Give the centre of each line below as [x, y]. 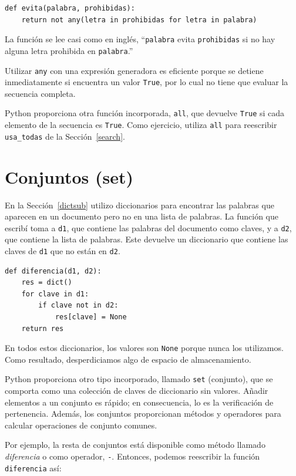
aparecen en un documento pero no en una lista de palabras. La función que [142, 216]
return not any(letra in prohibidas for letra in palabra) [139, 20]
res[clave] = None [91, 317]
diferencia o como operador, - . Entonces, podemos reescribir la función [132, 456]
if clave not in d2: [78, 305]
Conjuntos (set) [69, 176]
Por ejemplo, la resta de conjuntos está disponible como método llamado [135, 445]
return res [43, 328]
